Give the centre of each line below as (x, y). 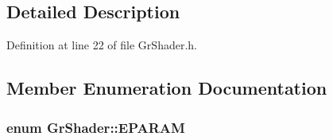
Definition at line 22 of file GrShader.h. (102, 45)
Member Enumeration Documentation (167, 88)
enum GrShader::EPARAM (96, 127)
